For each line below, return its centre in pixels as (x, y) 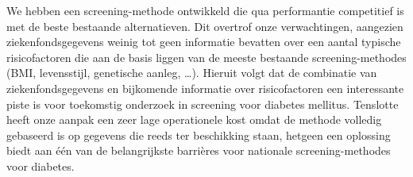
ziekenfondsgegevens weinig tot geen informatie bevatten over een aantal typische (204, 42)
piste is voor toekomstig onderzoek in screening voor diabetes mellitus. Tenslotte (203, 104)
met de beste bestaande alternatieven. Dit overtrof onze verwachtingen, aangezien (205, 26)
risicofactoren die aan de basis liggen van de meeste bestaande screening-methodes (206, 57)
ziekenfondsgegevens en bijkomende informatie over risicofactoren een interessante (205, 88)
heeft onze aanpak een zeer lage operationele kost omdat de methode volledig (194, 119)
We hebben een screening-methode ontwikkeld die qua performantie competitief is (205, 10)
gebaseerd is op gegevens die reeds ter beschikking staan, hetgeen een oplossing (199, 135)
